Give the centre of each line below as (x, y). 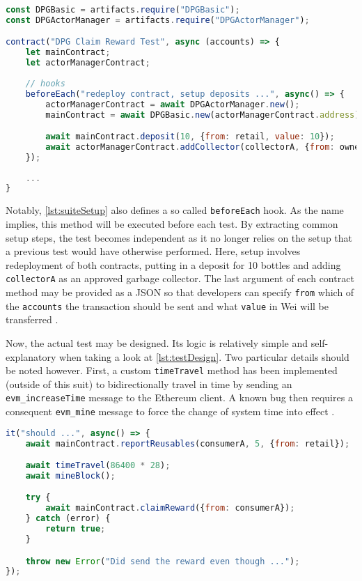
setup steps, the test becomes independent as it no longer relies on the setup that (179, 237)
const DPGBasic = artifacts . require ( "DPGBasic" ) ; (123, 10)
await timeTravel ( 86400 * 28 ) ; (98, 466)
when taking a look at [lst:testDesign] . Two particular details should (204, 356)
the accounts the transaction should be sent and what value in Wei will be (167, 305)
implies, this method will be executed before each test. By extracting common (172, 223)
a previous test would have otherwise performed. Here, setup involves (153, 251)
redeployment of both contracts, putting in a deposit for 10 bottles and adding (173, 264)
